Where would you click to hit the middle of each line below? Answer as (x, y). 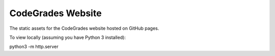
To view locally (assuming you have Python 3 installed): (67, 37)
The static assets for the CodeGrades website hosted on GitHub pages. (84, 28)
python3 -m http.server (34, 47)
